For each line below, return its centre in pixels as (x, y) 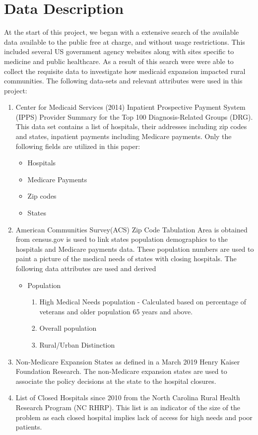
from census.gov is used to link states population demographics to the (122, 239)
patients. (29, 427)
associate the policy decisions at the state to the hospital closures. (116, 381)
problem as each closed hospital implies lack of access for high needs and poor (134, 417)
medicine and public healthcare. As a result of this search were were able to (119, 61)
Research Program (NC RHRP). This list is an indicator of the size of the (128, 407)
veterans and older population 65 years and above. (116, 311)
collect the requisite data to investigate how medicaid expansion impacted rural (125, 71)
